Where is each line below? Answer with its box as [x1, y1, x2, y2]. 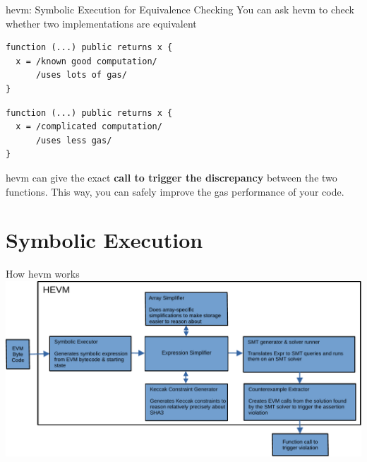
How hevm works [6, 266, 80, 281]
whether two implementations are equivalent [6, 16, 197, 30]
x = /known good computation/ [16, 56, 157, 66]
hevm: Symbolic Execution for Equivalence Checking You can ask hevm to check [6, 2, 354, 16]
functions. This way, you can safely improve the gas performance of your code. [6, 184, 344, 199]
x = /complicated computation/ [16, 122, 162, 132]
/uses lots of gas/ [35, 70, 127, 81]
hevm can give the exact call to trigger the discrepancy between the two [6, 170, 337, 184]
